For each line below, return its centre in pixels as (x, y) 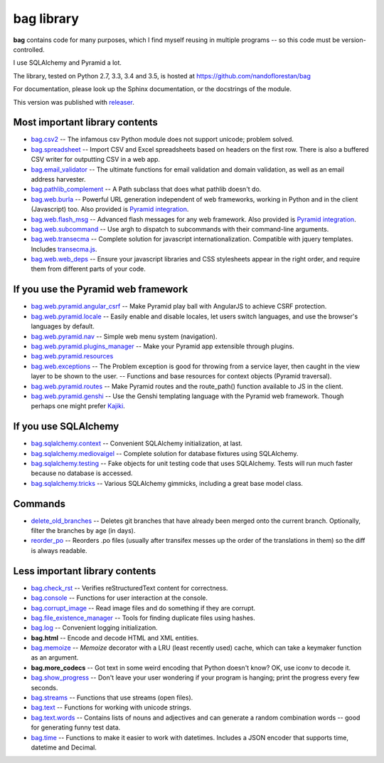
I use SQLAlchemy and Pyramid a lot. (68, 63)
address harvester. (58, 179)
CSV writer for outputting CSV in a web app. (95, 160)
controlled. (29, 49)
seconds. (44, 687)
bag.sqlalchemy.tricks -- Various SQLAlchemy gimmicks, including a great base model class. (167, 483)
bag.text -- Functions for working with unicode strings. (111, 707)
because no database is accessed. (82, 473)
